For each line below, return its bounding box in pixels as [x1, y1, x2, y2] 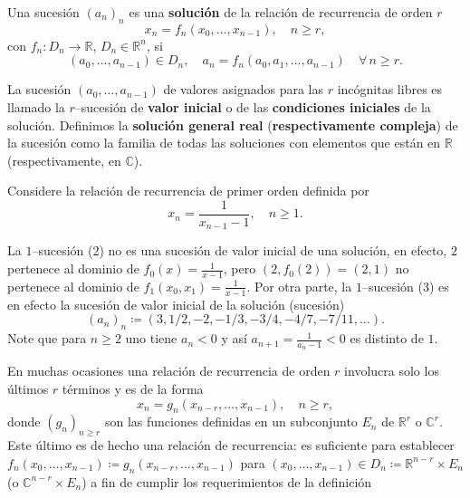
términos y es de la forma [62, 378, 204, 397]
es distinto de [350, 329, 424, 348]
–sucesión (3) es [361, 276, 449, 295]
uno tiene [125, 329, 177, 348]
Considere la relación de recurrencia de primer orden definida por [7, 181, 369, 200]
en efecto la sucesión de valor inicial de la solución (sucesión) [7, 294, 345, 313]
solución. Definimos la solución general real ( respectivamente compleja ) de [7, 115, 458, 134]
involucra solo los [344, 361, 439, 380]
